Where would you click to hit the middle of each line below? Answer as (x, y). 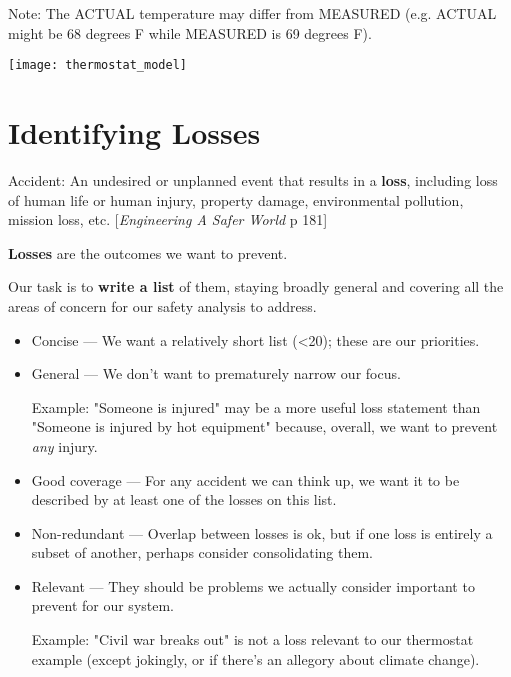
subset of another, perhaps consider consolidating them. (202, 552)
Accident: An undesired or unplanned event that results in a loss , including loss (253, 179)
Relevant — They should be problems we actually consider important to (253, 585)
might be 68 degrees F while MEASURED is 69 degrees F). (190, 32)
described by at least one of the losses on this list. (184, 499)
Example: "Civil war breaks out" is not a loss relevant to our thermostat (252, 639)
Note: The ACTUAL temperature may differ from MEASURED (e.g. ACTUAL (252, 13)
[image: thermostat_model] (97, 65)
